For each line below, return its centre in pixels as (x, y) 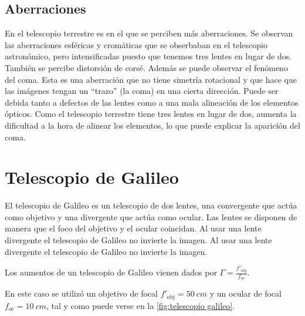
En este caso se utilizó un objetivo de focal (81, 293)
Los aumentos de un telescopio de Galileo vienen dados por (111, 272)
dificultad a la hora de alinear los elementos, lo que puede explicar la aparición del (152, 125)
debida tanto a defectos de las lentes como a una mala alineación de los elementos (152, 102)
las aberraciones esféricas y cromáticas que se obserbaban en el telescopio (136, 44)
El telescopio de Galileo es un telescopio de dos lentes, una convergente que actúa (151, 205)
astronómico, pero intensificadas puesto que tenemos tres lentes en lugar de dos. (148, 56)
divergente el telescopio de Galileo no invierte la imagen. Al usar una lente (138, 240)
